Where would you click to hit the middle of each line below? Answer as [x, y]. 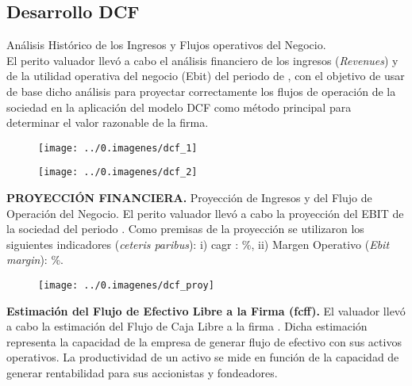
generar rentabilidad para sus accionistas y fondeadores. [142, 373]
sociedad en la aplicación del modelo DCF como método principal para [179, 107]
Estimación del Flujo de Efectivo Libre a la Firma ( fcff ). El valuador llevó [206, 310]
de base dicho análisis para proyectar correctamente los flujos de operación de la [201, 91]
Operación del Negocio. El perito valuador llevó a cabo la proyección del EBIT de [205, 213]
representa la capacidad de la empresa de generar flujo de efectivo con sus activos [204, 341]
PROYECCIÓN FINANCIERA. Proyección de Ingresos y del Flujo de [189, 198]
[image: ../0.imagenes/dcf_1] [118, 148]
